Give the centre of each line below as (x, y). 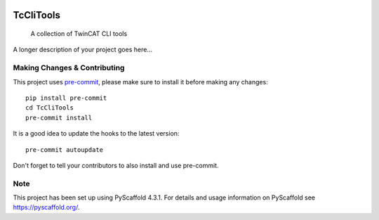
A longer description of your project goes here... (82, 50)
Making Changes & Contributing (69, 68)
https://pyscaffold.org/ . (46, 207)
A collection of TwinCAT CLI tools (79, 34)
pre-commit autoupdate (65, 150)
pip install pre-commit (66, 98)
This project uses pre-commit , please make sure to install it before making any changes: (140, 82)
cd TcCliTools (49, 108)
